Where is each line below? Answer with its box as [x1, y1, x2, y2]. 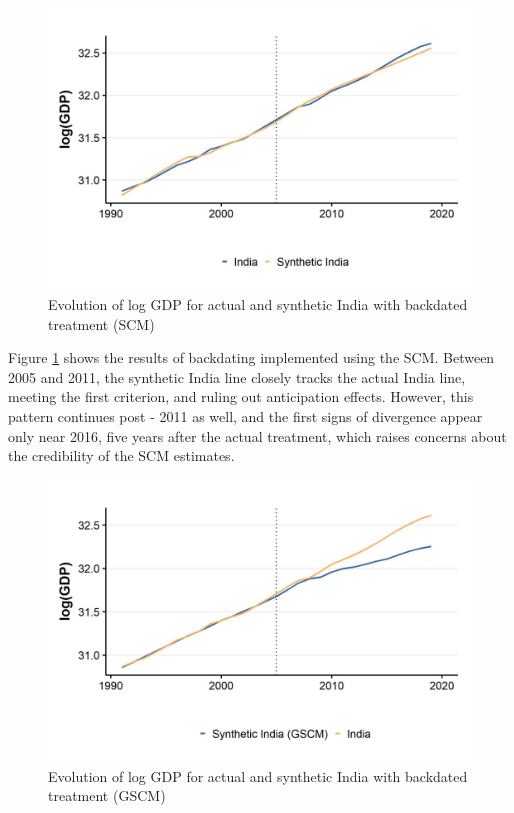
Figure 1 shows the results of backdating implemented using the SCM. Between [8, 347, 495, 368]
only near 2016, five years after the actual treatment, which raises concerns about [8, 425, 507, 446]
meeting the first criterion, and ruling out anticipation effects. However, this [8, 386, 474, 407]
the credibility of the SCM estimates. [8, 445, 235, 466]
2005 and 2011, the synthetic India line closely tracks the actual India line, [8, 366, 466, 387]
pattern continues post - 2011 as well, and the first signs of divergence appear [8, 405, 483, 426]
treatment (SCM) [48, 313, 155, 334]
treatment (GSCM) [48, 785, 166, 806]
